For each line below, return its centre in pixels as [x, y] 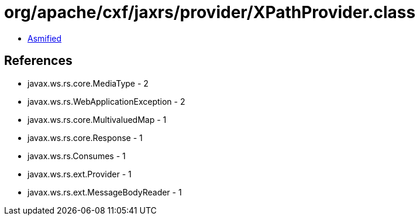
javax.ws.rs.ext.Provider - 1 [80, 174]
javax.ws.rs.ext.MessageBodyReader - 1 [105, 192]
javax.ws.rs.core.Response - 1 [85, 137]
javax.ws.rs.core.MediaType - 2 [88, 83]
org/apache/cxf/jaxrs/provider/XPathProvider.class [210, 12]
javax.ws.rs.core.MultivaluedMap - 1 [97, 119]
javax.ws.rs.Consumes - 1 [77, 156]
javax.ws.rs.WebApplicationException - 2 [106, 101]
